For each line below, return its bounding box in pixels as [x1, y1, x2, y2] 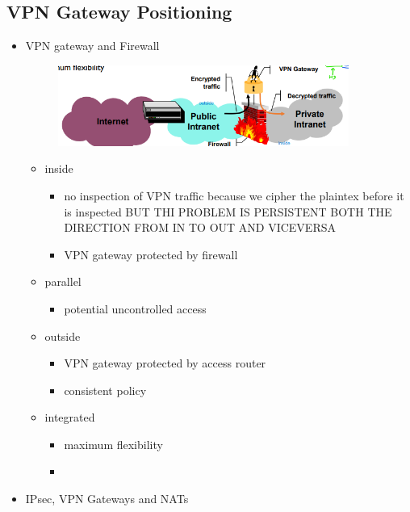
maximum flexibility [64, 435, 163, 452]
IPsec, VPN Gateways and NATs [25, 490, 189, 507]
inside [44, 160, 73, 177]
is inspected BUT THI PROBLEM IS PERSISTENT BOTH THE [64, 203, 392, 220]
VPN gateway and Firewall [25, 37, 160, 54]
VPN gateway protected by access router [64, 355, 266, 371]
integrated [44, 409, 95, 426]
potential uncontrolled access [64, 300, 207, 317]
